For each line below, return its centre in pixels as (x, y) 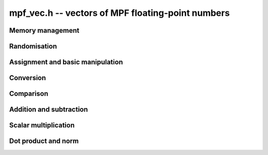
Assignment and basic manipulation (66, 62)
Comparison (29, 94)
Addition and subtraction (49, 110)
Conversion (28, 78)
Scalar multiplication (42, 126)
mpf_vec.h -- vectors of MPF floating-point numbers (120, 13)
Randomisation (33, 46)
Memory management (44, 30)
